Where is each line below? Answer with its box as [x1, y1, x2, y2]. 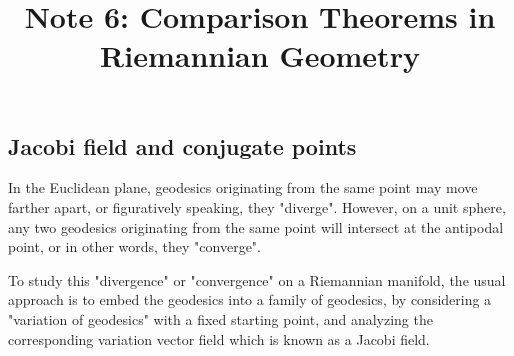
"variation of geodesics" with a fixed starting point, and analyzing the [8, 308, 433, 329]
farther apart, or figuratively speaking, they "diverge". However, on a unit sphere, [8, 196, 506, 217]
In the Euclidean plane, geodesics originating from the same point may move [8, 177, 478, 198]
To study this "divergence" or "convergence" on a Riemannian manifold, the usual [8, 269, 506, 290]
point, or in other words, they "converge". [8, 236, 261, 257]
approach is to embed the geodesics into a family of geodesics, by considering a [8, 289, 492, 310]
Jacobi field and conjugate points [8, 130, 357, 161]
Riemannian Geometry [100, 35, 420, 76]
